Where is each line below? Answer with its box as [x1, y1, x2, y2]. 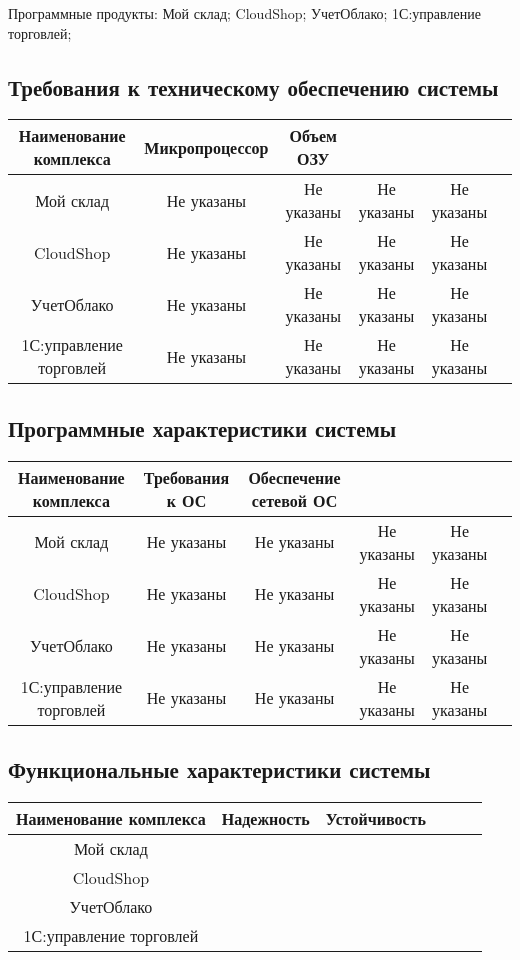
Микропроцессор [144, 135, 269, 159]
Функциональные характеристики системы [8, 753, 431, 784]
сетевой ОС [251, 488, 338, 512]
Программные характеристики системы [8, 412, 397, 443]
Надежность [221, 806, 310, 830]
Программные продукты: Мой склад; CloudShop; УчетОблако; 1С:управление [8, 3, 481, 23]
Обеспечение [248, 465, 341, 489]
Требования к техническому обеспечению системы [8, 71, 499, 102]
